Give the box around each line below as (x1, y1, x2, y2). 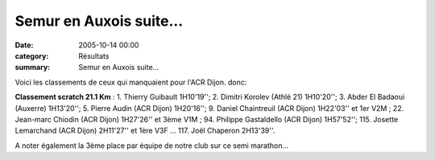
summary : (14, 63, 51, 72)
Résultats (78, 51, 110, 60)
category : (14, 51, 49, 60)
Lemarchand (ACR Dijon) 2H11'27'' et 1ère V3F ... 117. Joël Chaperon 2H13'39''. (14, 125, 275, 136)
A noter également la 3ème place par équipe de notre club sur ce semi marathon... (14, 141, 289, 150)
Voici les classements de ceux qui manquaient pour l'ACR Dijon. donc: (14, 77, 247, 87)
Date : (14, 40, 34, 50)
